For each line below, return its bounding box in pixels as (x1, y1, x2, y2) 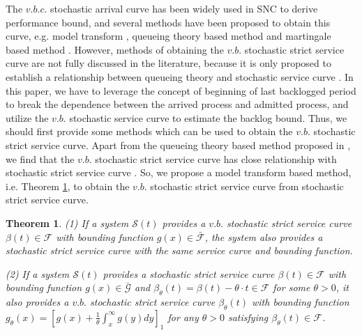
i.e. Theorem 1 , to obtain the (6, 178, 130, 193)
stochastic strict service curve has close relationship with (95, 151, 337, 166)
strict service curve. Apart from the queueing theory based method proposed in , (6, 137, 351, 152)
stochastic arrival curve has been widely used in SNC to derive (50, 1, 318, 15)
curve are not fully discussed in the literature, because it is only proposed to (6, 56, 331, 70)
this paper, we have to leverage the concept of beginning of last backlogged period (6, 83, 356, 98)
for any (167, 309, 199, 324)
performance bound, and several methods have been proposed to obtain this (6, 15, 331, 29)
